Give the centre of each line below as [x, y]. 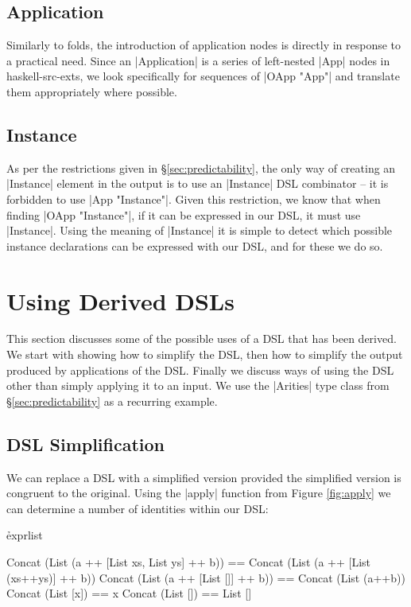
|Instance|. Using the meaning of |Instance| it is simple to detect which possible [200, 230]
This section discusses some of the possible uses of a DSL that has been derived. [202, 339]
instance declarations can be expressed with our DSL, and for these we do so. [195, 245]
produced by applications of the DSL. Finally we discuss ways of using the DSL [200, 370]
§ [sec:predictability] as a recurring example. [112, 401]
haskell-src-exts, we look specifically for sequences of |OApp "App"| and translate [203, 76]
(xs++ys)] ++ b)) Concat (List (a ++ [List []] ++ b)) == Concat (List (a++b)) [206, 577]
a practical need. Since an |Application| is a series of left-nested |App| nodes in [198, 60]
